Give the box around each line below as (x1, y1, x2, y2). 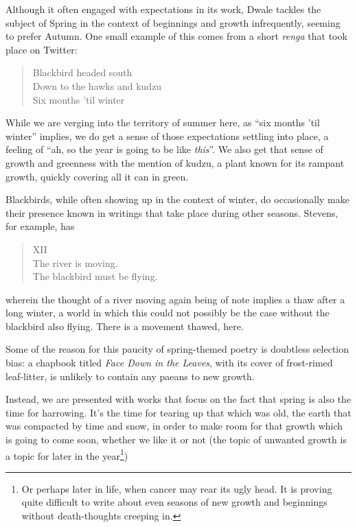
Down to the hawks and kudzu (32, 78, 162, 93)
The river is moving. (32, 255, 118, 270)
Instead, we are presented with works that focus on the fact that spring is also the (5, 392, 352, 406)
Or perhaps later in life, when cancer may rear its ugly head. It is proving (21, 481, 332, 495)
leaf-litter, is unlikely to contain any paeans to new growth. (5, 368, 255, 383)
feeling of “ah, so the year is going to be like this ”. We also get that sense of (5, 142, 323, 156)
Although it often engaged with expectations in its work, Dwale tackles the (5, 2, 321, 16)
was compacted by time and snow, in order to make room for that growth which (5, 419, 343, 433)
